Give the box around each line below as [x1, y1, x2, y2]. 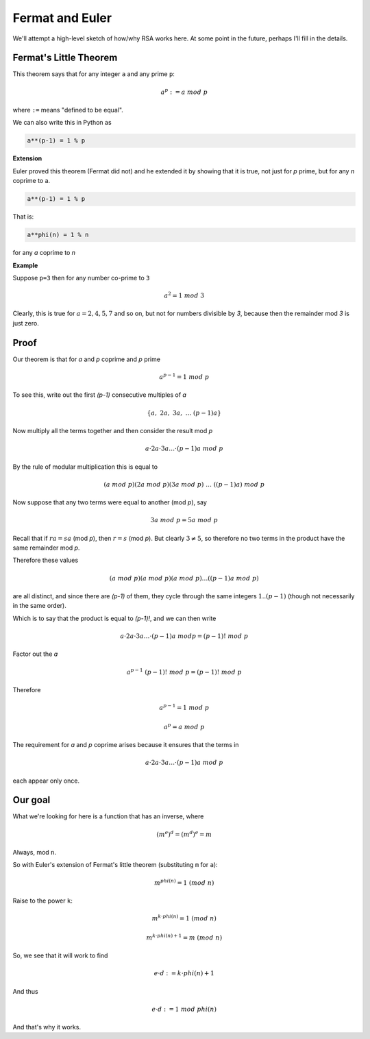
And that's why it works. [12, 1023, 82, 1031]
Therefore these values [12, 556, 79, 565]
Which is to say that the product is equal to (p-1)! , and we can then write [12, 614, 217, 622]
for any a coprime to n [12, 249, 75, 257]
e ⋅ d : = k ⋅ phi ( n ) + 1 [153, 970, 215, 977]
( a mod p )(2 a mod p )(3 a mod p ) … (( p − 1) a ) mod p [103, 480, 265, 488]
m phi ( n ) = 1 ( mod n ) [154, 877, 214, 887]
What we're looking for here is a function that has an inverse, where [12, 812, 204, 820]
